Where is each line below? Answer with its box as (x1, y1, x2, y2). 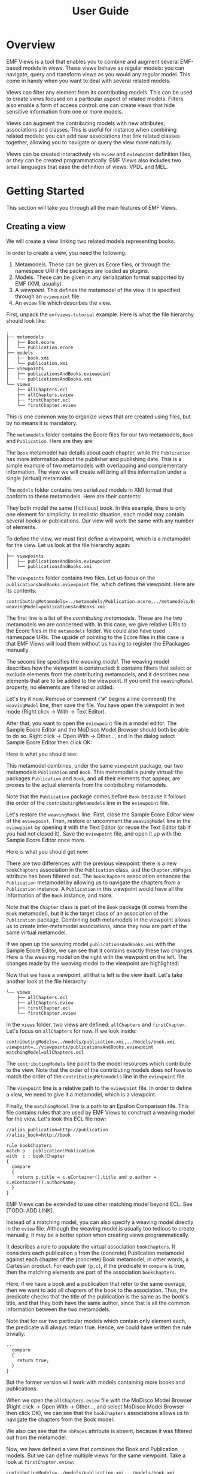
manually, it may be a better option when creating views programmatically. (6, 1231, 190, 1238)
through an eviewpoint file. (14, 293, 81, 300)
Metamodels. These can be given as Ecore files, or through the (14, 260, 170, 268)
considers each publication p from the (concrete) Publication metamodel (6, 1249, 184, 1256)
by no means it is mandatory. (6, 419, 78, 426)
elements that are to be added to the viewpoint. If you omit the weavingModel (6, 677, 193, 684)
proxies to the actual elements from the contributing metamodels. (6, 781, 167, 788)
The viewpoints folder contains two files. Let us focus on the (6, 574, 156, 581)
